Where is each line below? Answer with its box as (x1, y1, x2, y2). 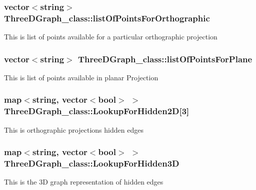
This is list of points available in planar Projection (4, 72, 158, 82)
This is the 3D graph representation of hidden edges (4, 177, 163, 187)
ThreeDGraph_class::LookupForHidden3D (4, 157, 179, 170)
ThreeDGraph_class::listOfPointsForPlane (77, 52, 252, 65)
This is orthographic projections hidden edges (4, 124, 143, 135)
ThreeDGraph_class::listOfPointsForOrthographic (4, 11, 210, 24)
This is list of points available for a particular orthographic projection (4, 31, 217, 42)
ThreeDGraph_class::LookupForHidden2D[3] (4, 105, 189, 117)
